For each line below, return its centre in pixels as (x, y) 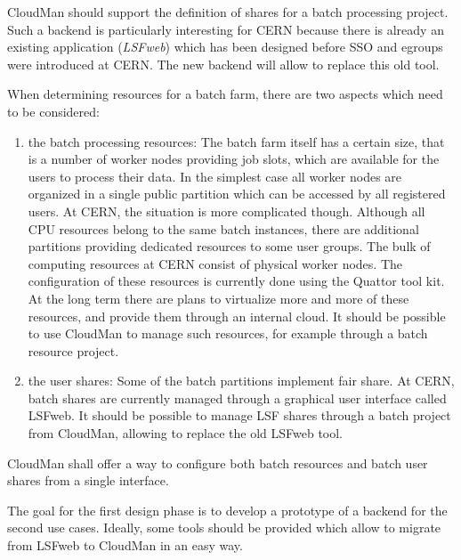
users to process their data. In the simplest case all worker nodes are (215, 176)
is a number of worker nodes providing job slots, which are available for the (234, 159)
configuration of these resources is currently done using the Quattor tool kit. (236, 281)
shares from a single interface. (88, 480)
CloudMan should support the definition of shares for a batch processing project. (228, 12)
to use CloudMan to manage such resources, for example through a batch (228, 333)
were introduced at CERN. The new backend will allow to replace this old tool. (223, 64)
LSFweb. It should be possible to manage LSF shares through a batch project (239, 415)
